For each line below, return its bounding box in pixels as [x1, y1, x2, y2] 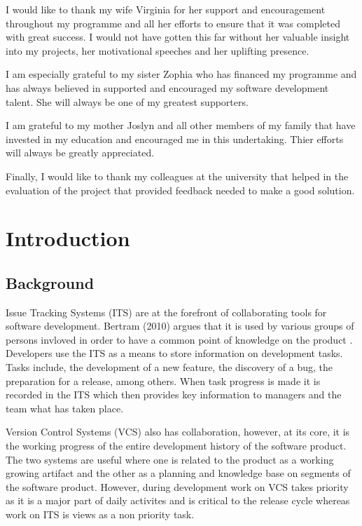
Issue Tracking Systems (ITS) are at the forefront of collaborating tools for [6, 304, 327, 319]
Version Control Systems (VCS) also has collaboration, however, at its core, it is [6, 424, 350, 439]
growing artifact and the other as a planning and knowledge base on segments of [6, 466, 351, 480]
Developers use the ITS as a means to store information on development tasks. [6, 346, 343, 360]
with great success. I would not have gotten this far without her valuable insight [6, 29, 350, 44]
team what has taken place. [6, 400, 124, 415]
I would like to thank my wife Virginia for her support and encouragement [6, 2, 326, 16]
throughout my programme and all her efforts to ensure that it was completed [6, 15, 341, 30]
